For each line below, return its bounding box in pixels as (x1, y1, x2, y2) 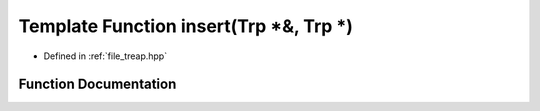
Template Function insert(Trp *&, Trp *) (18, 15, 354, 37)
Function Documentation (18, 76, 177, 93)
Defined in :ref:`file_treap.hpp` (43, 50, 168, 62)
